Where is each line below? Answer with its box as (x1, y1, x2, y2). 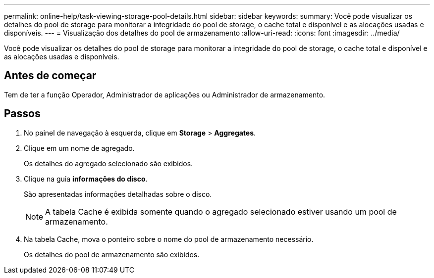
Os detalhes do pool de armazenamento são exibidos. (24, 250, 200, 259)
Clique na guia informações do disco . (24, 174, 148, 183)
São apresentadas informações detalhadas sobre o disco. (24, 189, 212, 198)
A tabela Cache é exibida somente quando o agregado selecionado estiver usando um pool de (45, 206, 397, 217)
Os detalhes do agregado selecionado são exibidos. (24, 159, 193, 168)
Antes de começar (4, 69, 97, 82)
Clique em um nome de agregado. (24, 143, 135, 152)
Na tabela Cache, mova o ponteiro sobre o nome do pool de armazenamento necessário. (24, 234, 314, 243)
